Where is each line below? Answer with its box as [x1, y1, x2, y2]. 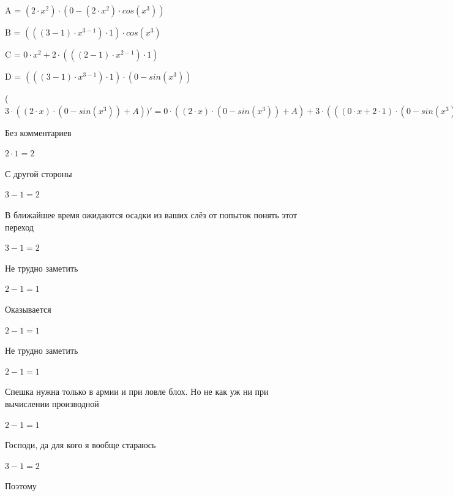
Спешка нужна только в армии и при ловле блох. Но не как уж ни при [5, 385, 269, 398]
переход [5, 220, 34, 233]
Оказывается [5, 302, 51, 315]
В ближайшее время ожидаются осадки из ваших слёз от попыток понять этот [5, 208, 298, 221]
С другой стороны [5, 167, 72, 180]
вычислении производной [5, 397, 99, 410]
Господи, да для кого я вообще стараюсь [5, 438, 156, 451]
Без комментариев [5, 126, 72, 139]
